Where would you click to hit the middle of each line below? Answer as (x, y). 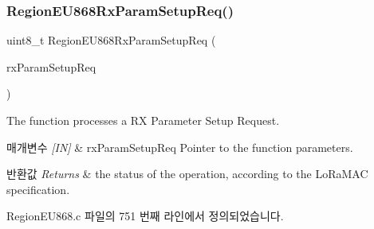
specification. (38, 189)
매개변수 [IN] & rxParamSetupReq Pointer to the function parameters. (180, 147)
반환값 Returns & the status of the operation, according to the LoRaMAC (187, 174)
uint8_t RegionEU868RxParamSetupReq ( (111, 40)
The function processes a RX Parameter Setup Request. (143, 120)
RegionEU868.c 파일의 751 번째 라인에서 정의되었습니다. (145, 216)
